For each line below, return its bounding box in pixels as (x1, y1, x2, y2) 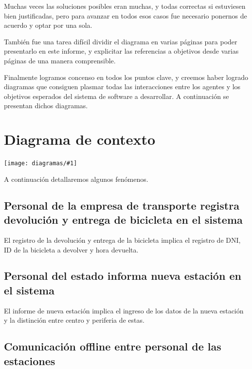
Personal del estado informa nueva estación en (4, 268, 241, 283)
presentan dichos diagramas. (4, 100, 88, 111)
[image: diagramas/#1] (4, 160, 77, 167)
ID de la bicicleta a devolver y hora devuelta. (4, 244, 139, 254)
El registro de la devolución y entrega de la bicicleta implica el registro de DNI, (4, 234, 241, 245)
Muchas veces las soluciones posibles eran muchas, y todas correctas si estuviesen (4, 1, 246, 11)
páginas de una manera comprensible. (4, 55, 116, 65)
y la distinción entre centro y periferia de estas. (4, 315, 144, 325)
